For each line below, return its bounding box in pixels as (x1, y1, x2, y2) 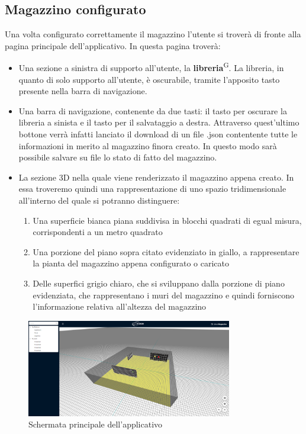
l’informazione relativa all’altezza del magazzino (33, 300, 207, 313)
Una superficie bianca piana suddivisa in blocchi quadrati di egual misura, (33, 214, 302, 226)
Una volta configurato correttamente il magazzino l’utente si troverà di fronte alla (5, 28, 301, 40)
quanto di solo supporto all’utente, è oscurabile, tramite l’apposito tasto (18, 73, 280, 85)
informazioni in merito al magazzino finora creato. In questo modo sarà (18, 139, 277, 152)
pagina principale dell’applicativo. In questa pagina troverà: (5, 39, 221, 52)
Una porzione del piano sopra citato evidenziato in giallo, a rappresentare (33, 245, 299, 258)
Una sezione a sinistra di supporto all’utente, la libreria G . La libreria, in (18, 60, 284, 74)
